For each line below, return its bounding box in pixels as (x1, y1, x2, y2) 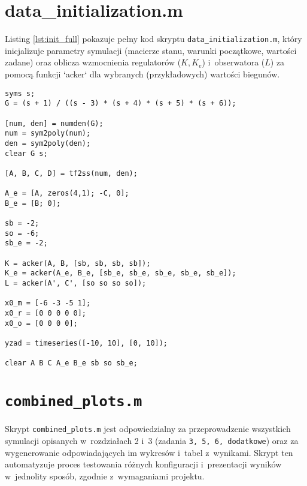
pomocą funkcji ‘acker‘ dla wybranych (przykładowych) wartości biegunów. (5, 67, 280, 80)
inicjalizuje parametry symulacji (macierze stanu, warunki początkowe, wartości (5, 44, 297, 56)
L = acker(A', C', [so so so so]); (5, 279, 147, 288)
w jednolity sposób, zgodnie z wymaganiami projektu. (5, 469, 205, 482)
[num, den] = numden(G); (5, 119, 104, 128)
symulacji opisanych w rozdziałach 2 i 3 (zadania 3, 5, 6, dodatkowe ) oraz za (5, 434, 299, 446)
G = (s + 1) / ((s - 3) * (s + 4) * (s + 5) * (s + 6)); (5, 99, 236, 108)
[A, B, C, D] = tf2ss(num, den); (5, 169, 138, 178)
